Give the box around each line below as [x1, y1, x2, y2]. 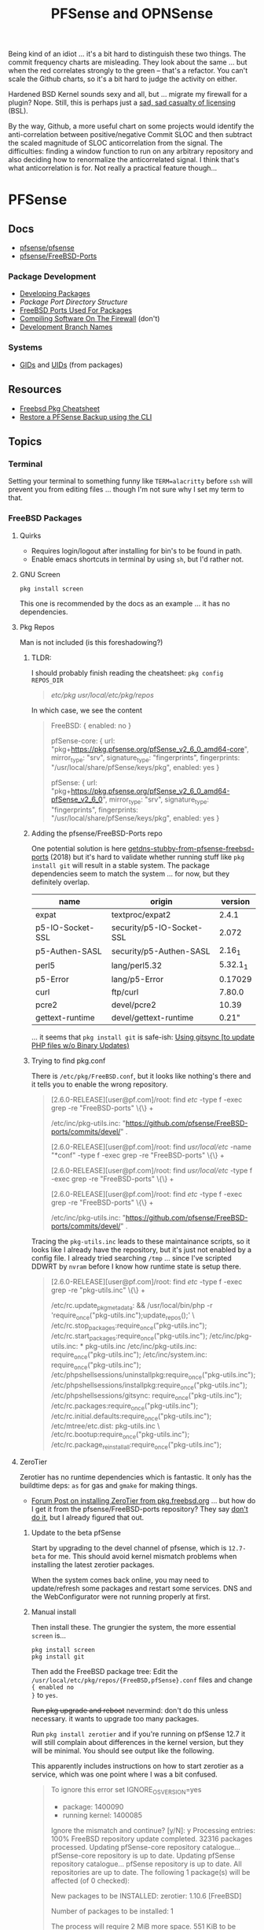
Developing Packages [19, 289, 90, 298]
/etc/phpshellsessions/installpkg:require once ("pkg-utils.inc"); [50, 1380, 247, 1391]
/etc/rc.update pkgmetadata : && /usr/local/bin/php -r [50, 1300, 214, 1312]
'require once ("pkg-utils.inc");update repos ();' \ [50, 1310, 195, 1322]
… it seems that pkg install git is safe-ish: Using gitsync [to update [31, 1032, 255, 1042]
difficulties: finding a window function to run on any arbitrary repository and [8, 146, 254, 156]
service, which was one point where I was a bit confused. [31, 1769, 218, 1779]
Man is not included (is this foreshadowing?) [19, 637, 163, 646]
